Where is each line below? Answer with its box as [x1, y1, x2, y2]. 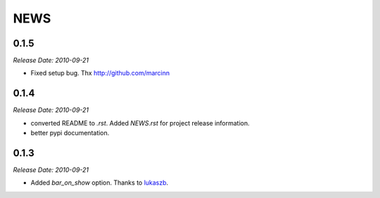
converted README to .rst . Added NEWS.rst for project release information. [30, 118, 250, 127]
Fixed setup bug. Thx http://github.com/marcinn [30, 69, 170, 78]
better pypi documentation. [30, 129, 110, 137]
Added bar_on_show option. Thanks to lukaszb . [30, 178, 169, 187]
